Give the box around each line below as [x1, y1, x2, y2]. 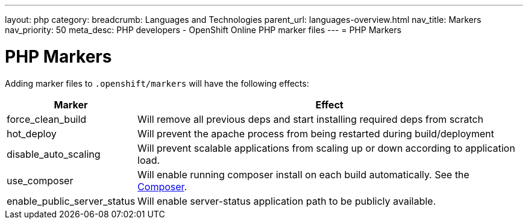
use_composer [7, 174, 74, 187]
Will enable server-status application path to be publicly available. [137, 194, 436, 207]
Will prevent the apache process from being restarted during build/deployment [137, 127, 494, 140]
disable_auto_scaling [7, 148, 101, 160]
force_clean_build [7, 113, 87, 125]
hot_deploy [7, 127, 57, 140]
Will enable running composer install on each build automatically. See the [137, 168, 470, 181]
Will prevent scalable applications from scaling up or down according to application [137, 142, 515, 154]
